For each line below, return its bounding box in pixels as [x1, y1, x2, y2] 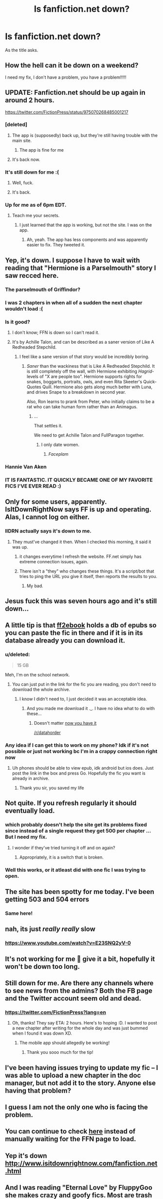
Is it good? [5, 318, 30, 325]
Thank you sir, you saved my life [19, 785, 84, 791]
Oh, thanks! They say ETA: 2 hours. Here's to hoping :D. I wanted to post [12, 1020, 157, 1026]
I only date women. [41, 442, 79, 447]
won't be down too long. [5, 962, 80, 971]
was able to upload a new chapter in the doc [5, 1071, 141, 1079]
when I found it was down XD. [12, 1030, 72, 1036]
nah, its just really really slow [5, 925, 96, 933]
